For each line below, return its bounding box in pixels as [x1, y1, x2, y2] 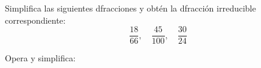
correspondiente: [5, 13, 66, 26]
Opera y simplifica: [5, 52, 76, 64]
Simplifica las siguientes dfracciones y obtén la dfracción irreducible [5, 2, 256, 14]
